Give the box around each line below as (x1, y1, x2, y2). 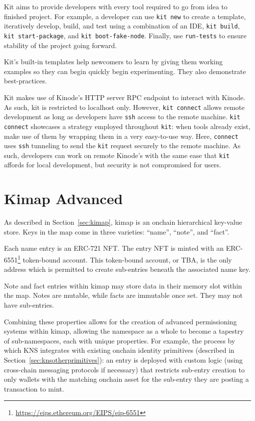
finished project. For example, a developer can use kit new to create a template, (4, 11, 246, 21)
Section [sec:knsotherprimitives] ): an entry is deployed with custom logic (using (4, 354, 243, 365)
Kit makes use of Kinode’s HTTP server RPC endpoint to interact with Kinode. (4, 92, 246, 102)
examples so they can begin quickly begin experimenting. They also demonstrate (4, 66, 246, 76)
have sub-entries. (4, 300, 54, 310)
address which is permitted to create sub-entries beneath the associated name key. (4, 264, 251, 274)
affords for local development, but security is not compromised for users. (4, 159, 221, 170)
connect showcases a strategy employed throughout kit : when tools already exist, (4, 121, 251, 131)
